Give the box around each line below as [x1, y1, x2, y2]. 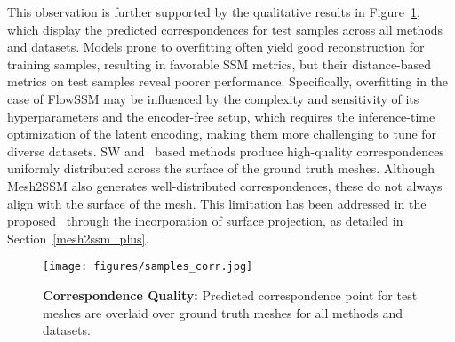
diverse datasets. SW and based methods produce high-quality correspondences [7, 141, 444, 160]
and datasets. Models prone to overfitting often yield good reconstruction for [7, 37, 425, 56]
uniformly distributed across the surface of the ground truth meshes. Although [7, 159, 435, 178]
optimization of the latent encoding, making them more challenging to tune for [7, 124, 437, 143]
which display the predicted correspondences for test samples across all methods [7, 20, 443, 38]
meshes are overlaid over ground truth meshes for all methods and [43, 303, 403, 322]
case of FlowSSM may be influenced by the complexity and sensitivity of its [7, 89, 419, 107]
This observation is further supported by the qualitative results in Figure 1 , [7, 3, 420, 20]
